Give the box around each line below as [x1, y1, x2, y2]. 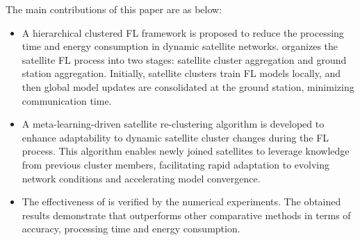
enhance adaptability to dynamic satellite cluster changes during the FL [22, 130, 329, 144]
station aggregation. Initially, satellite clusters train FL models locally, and [22, 66, 341, 80]
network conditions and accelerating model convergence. [22, 171, 261, 185]
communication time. [22, 93, 112, 108]
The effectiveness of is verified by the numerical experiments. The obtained [22, 194, 341, 209]
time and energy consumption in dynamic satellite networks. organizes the [22, 39, 338, 53]
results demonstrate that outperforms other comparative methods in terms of [22, 207, 351, 222]
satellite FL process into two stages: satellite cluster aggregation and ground [22, 52, 347, 67]
